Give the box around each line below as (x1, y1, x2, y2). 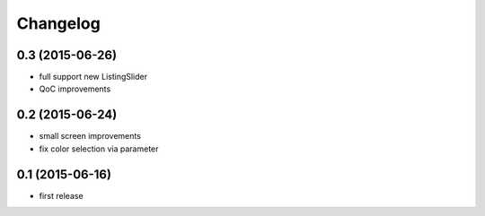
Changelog (16, 13, 101, 33)
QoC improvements (39, 83, 111, 94)
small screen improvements (39, 131, 141, 142)
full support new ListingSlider (39, 72, 148, 82)
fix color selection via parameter (39, 143, 159, 154)
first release (39, 190, 84, 201)
